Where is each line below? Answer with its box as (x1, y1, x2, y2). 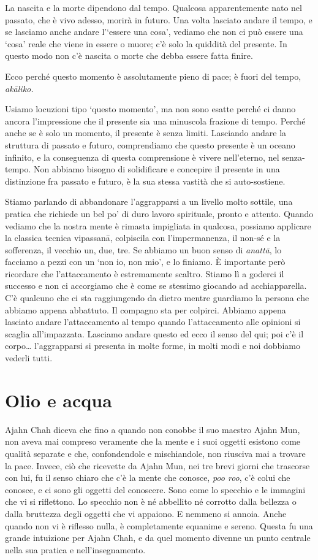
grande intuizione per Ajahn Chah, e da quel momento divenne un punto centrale (5, 531, 311, 544)
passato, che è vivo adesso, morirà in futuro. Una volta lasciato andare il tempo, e (5, 13, 312, 26)
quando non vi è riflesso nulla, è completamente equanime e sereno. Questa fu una (5, 519, 313, 532)
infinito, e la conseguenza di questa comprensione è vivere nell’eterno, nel (5, 150, 279, 163)
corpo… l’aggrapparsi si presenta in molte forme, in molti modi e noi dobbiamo (5, 339, 300, 352)
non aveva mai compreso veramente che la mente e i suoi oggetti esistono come (5, 435, 301, 448)
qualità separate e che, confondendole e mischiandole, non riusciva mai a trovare (5, 447, 306, 459)
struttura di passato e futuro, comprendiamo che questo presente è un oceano (5, 138, 295, 151)
